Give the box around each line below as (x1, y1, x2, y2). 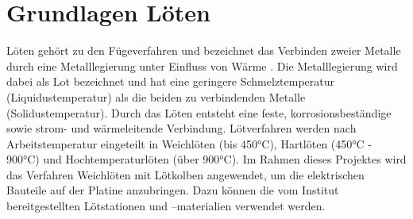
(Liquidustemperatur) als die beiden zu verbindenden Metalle (6, 88, 306, 105)
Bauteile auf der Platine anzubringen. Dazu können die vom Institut (6, 182, 339, 198)
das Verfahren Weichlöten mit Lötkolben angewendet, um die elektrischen (6, 166, 365, 182)
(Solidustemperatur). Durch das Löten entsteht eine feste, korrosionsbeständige (6, 104, 392, 121)
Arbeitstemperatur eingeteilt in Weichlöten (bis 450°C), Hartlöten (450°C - (6, 135, 372, 152)
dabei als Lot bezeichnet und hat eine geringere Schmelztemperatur (6, 73, 335, 90)
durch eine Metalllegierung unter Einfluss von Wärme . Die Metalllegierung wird (6, 57, 398, 74)
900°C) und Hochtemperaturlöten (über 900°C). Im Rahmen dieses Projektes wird (6, 151, 407, 167)
